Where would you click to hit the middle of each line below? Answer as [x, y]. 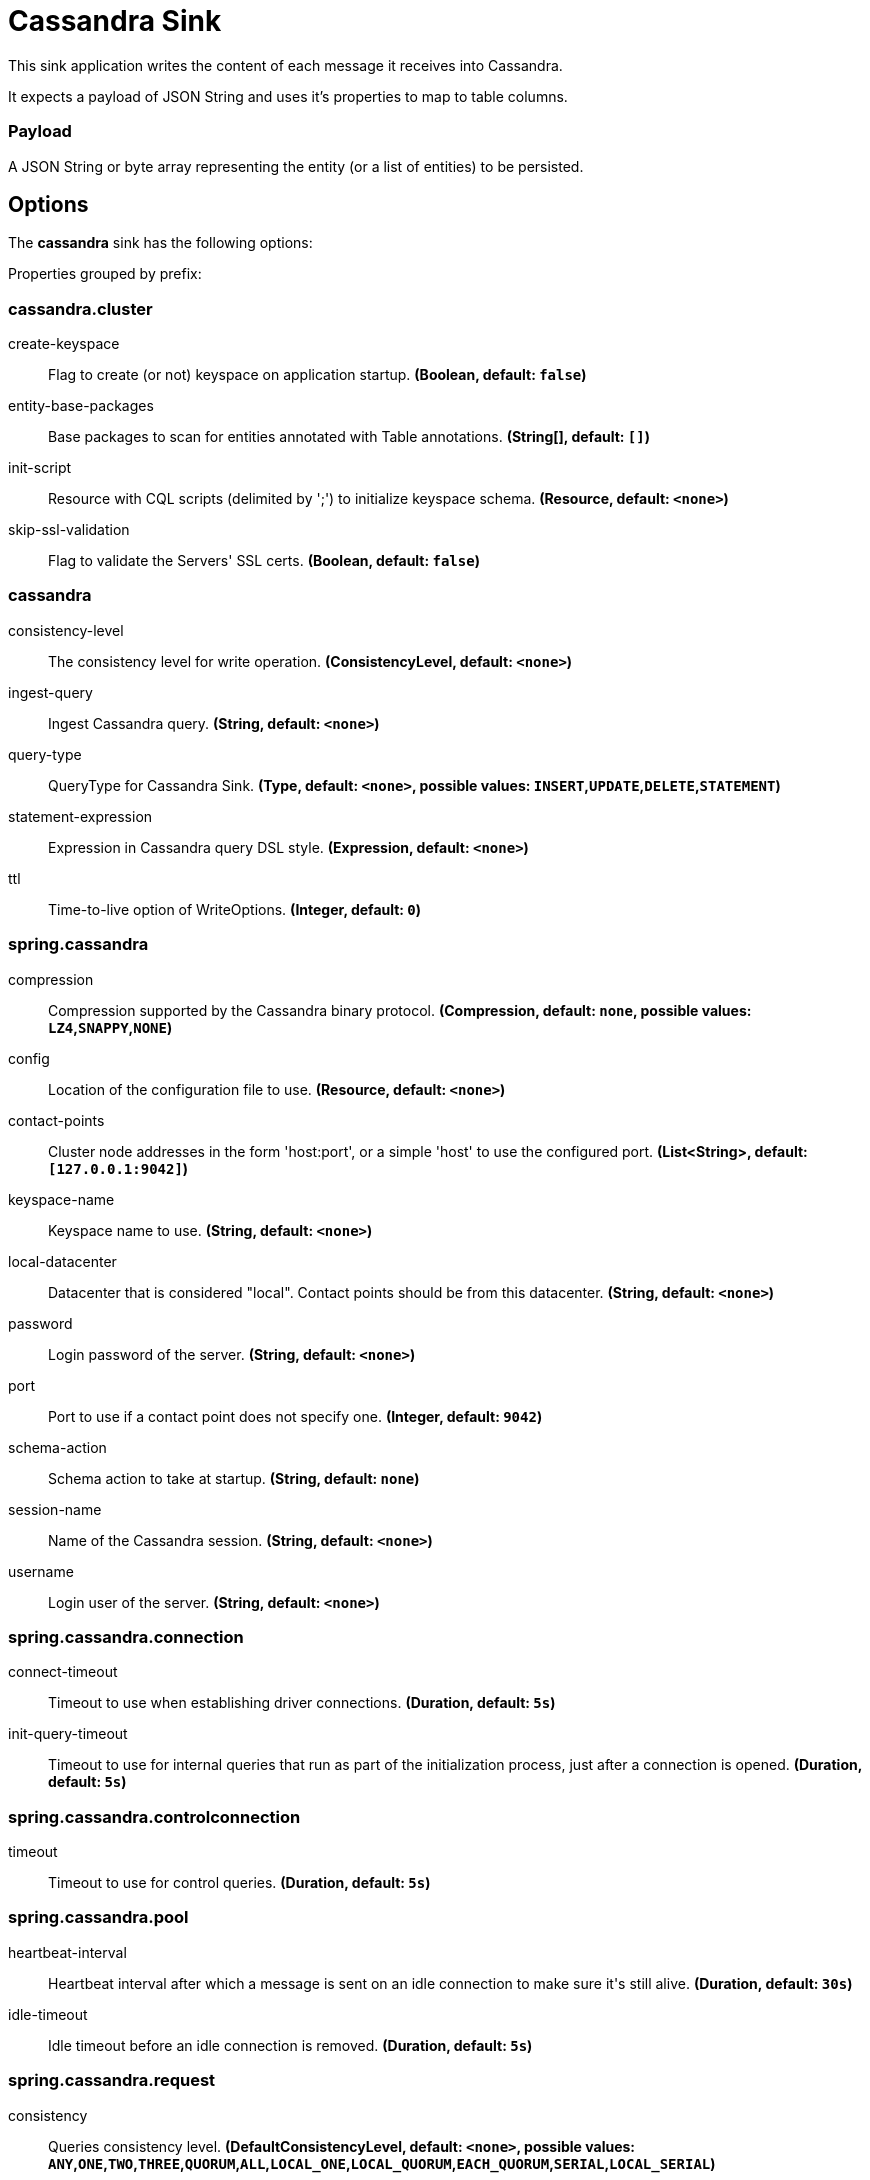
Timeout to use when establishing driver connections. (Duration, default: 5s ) [302, 1703]
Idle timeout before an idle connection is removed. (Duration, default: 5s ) [290, 2045]
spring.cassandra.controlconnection [154, 1816]
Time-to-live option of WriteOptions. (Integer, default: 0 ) [235, 909]
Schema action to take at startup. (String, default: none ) [234, 1478]
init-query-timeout [68, 1734]
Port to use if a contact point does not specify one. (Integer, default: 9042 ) [295, 1416]
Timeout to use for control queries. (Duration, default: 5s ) [239, 1883]
